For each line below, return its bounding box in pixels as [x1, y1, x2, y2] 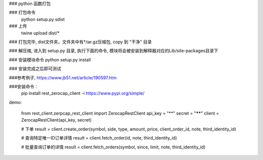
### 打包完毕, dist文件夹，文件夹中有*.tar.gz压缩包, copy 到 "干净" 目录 [9, 39, 152, 45]
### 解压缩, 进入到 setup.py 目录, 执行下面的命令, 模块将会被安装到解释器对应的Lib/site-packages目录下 [9, 48, 219, 53]
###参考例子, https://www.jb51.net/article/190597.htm [9, 74, 117, 80]
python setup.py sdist [21, 16, 65, 22]
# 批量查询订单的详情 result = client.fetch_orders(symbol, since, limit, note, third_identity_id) [21, 144, 206, 150]
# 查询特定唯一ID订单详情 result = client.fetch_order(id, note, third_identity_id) [21, 135, 177, 141]
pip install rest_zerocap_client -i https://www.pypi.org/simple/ [21, 90, 145, 96]
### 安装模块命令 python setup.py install [9, 56, 91, 63]
